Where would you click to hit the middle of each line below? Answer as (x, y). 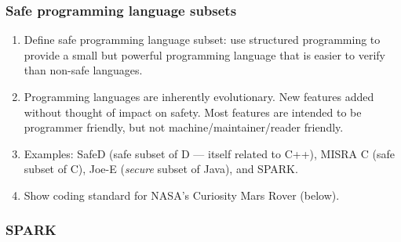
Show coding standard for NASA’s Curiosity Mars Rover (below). (182, 195)
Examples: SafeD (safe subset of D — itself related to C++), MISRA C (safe (209, 153)
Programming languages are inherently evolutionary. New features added (199, 96)
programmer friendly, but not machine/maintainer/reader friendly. (184, 127)
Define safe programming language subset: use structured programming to (202, 40)
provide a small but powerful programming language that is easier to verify (204, 54)
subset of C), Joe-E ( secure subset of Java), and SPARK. (161, 169)
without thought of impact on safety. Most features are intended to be (193, 112)
